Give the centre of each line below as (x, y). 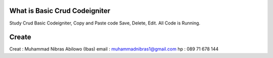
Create (20, 37)
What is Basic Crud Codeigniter (60, 11)
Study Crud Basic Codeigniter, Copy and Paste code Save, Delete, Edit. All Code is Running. (105, 23)
